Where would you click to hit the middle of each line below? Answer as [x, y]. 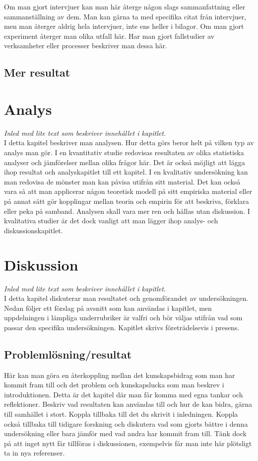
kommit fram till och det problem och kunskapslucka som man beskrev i [114, 385]
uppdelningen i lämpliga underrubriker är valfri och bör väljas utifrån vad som [123, 318]
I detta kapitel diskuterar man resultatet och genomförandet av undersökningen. [126, 298]
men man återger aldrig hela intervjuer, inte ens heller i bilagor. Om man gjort [124, 26]
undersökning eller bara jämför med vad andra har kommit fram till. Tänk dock [125, 433]
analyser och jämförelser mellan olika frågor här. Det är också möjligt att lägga [125, 162]
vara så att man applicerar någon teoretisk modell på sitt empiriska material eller [128, 191]
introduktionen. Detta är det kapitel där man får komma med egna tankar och [124, 394]
